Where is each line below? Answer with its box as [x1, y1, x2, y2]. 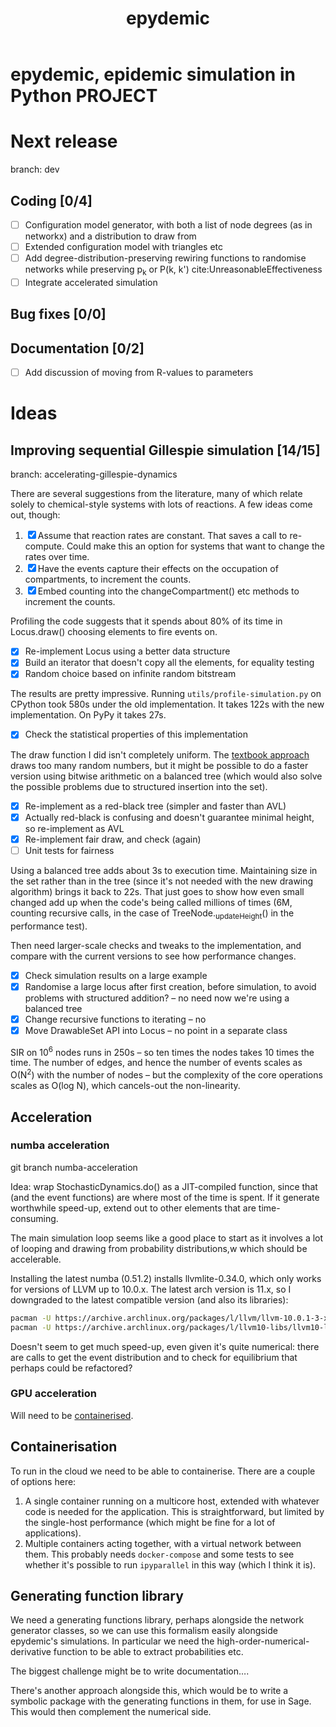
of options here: [10, 1475, 77, 1487]
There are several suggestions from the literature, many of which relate [10, 488, 303, 500]
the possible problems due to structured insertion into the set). [10, 780, 268, 792]
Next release [10, 130, 118, 153]
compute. [24, 540, 65, 552]
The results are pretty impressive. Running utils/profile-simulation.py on [10, 688, 322, 700]
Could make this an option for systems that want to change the [66, 540, 325, 552]
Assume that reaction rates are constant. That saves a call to [37, 530, 288, 542]
